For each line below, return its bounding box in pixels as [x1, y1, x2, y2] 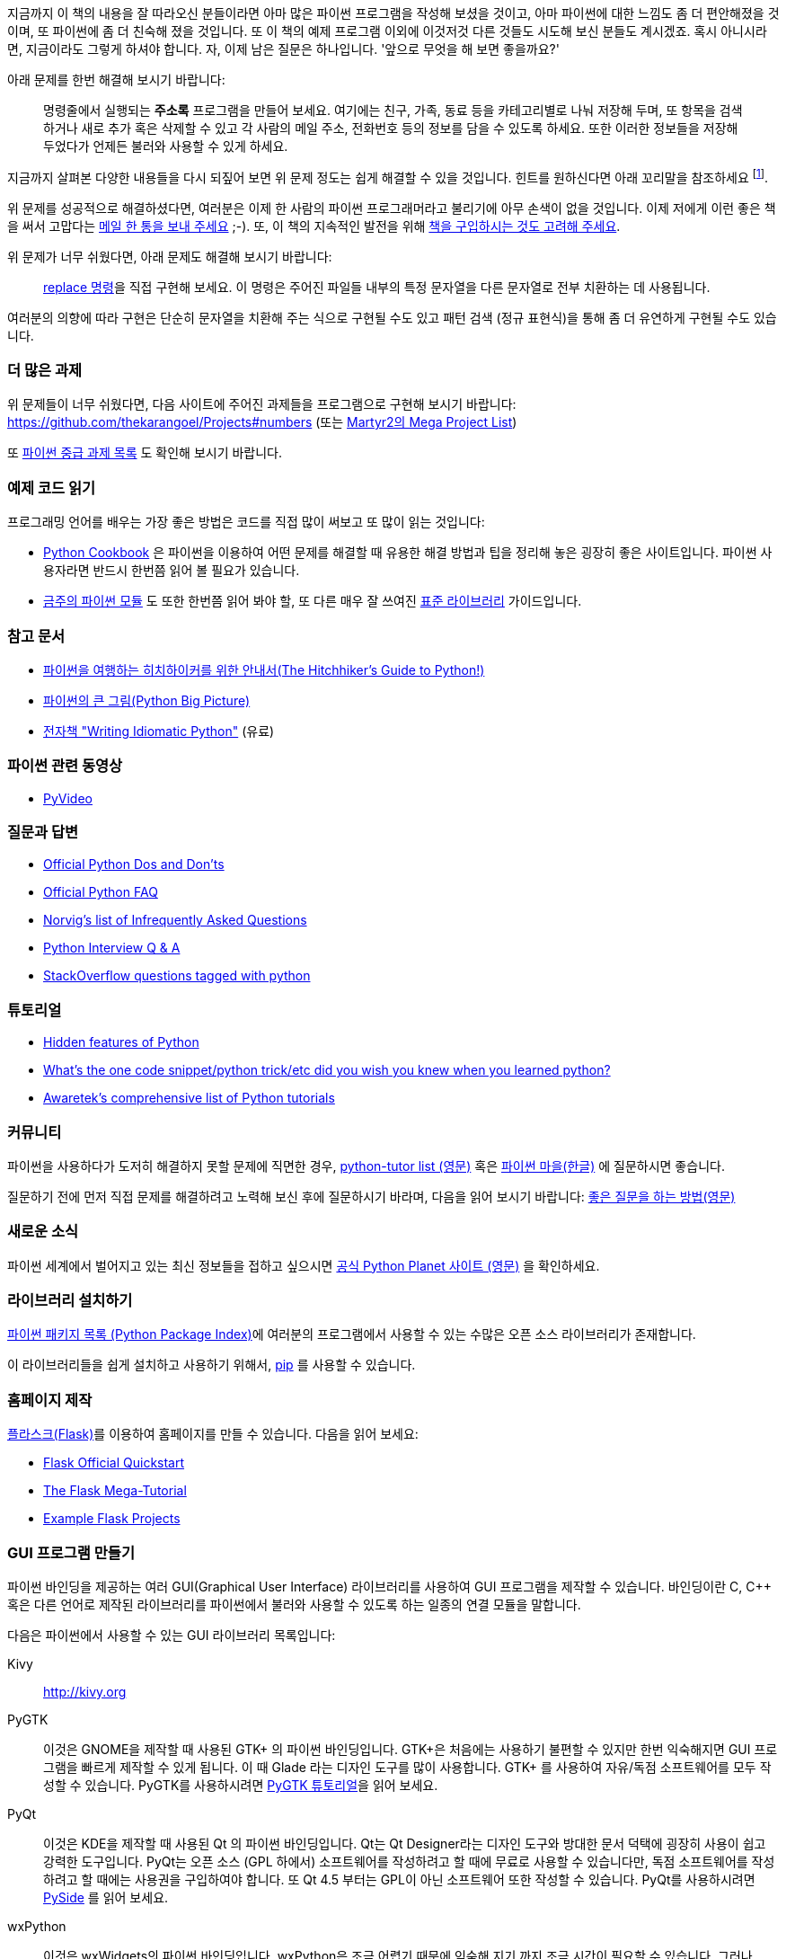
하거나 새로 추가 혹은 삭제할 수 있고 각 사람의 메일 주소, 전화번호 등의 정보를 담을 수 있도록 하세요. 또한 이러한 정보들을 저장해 [43, 120, 738, 136]
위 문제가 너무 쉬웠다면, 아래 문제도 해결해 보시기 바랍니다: [7, 248, 332, 264]
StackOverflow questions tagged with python [43, 968, 311, 984]
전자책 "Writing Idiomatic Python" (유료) [43, 722, 275, 739]
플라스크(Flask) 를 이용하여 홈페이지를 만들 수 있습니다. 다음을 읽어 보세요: [7, 1426, 419, 1442]
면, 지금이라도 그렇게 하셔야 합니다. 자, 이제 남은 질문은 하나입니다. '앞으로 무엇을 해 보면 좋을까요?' [7, 41, 560, 57]
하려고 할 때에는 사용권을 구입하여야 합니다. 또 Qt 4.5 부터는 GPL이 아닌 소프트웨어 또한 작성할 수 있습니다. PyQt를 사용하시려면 [43, 1871, 755, 1887]
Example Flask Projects [43, 1511, 181, 1527]
